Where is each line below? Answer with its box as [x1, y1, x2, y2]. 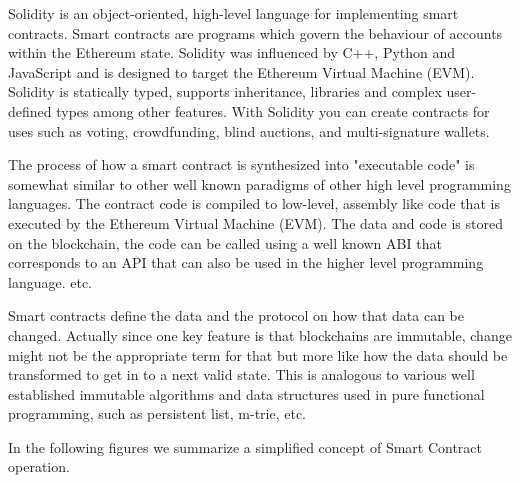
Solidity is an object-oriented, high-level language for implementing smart [8, 3, 459, 23]
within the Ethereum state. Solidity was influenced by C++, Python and [8, 42, 456, 63]
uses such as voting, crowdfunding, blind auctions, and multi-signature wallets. [8, 120, 490, 141]
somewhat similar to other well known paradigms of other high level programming [8, 173, 511, 194]
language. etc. [8, 271, 92, 292]
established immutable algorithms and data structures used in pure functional [8, 383, 485, 404]
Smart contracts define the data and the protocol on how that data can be [8, 305, 464, 326]
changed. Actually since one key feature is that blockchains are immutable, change [8, 324, 512, 345]
